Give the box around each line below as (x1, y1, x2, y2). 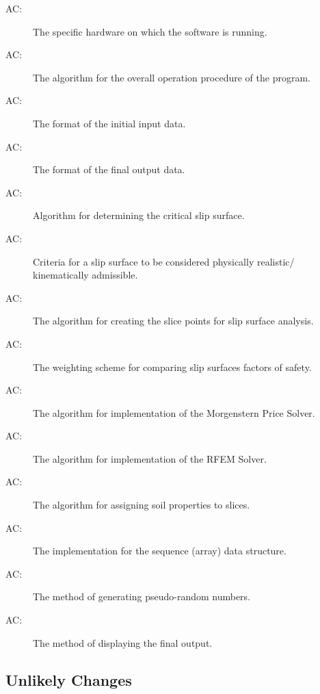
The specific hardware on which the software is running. (33, 24, 267, 38)
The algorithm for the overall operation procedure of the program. (33, 70, 310, 84)
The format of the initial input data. (33, 116, 186, 130)
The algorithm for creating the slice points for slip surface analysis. (33, 313, 314, 328)
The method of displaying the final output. (33, 635, 213, 650)
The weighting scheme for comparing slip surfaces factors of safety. (33, 359, 312, 374)
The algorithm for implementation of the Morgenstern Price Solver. (33, 405, 315, 420)
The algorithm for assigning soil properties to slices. (33, 498, 250, 512)
